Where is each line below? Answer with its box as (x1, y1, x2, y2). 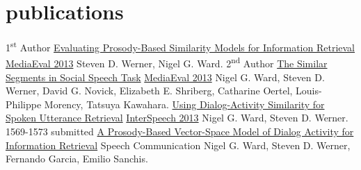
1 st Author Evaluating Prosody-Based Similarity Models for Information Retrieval (6, 38, 355, 54)
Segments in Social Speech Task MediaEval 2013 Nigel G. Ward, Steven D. (6, 69, 325, 84)
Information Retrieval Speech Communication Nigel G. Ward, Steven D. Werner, (6, 137, 351, 152)
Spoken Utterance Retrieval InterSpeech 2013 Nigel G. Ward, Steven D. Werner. (6, 110, 348, 125)
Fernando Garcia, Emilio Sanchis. (6, 151, 148, 166)
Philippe (6, 96, 42, 111)
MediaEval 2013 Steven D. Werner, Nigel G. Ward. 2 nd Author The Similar (6, 54, 328, 71)
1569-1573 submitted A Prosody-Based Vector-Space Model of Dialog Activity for (6, 124, 354, 138)
